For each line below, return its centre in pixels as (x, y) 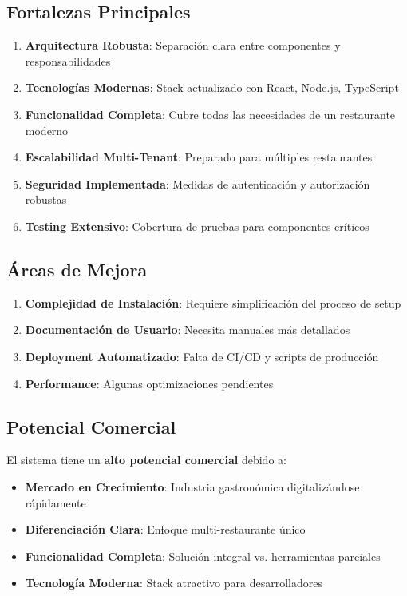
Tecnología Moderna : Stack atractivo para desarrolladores (174, 583)
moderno (47, 130)
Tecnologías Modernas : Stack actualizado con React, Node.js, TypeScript (212, 87)
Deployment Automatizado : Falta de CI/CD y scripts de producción (202, 356)
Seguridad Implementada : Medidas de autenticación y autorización (198, 183)
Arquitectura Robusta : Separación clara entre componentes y (183, 45)
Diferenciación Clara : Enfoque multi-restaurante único (165, 529)
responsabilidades (68, 60)
